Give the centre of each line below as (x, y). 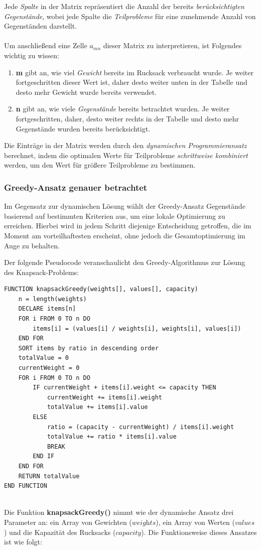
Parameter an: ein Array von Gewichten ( (68, 522)
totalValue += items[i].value (97, 407)
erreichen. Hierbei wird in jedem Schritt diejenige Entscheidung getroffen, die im (128, 226)
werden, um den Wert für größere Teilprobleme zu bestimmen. (100, 165)
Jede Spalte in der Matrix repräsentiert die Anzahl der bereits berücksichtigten (124, 6)
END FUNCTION (26, 486)
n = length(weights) (52, 299)
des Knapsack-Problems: (42, 272)
